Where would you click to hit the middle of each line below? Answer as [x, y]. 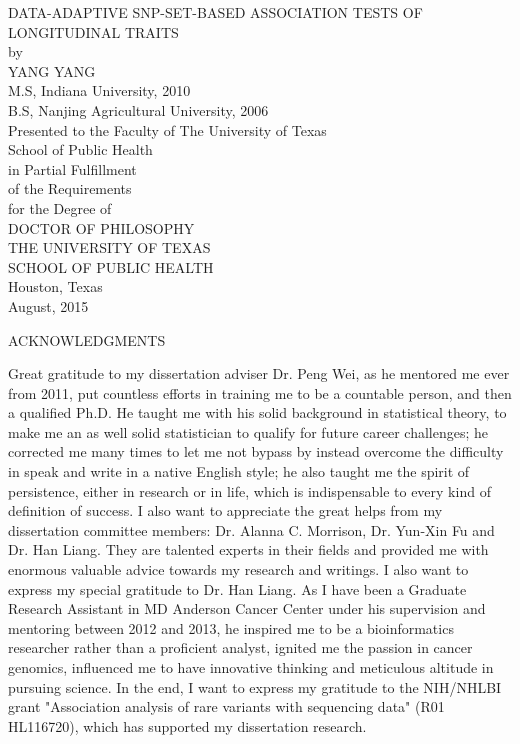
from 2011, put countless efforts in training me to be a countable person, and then [260, 392]
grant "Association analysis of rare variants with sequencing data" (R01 [226, 706]
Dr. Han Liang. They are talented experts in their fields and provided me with [248, 549]
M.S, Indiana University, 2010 [99, 90]
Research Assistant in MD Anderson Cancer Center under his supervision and [247, 608]
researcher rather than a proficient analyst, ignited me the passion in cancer [240, 647]
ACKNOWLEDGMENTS [87, 339]
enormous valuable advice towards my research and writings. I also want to [238, 569]
